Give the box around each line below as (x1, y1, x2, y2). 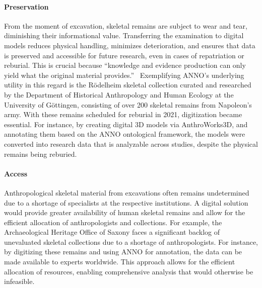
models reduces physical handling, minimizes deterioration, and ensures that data (4, 40, 255, 50)
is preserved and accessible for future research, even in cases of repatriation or (4, 50, 244, 60)
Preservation (4, 1, 49, 12)
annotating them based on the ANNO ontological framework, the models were (4, 129, 245, 139)
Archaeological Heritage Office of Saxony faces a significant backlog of (4, 227, 220, 237)
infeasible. (4, 276, 35, 286)
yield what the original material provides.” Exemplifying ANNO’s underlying (4, 69, 244, 80)
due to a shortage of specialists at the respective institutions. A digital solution (4, 197, 248, 208)
